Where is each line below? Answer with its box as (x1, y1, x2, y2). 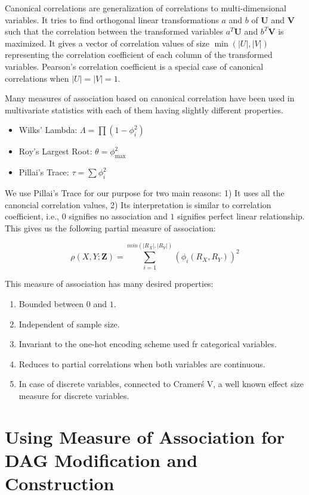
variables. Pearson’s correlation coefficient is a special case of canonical (5, 60, 264, 72)
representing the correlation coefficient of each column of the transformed (5, 48, 273, 61)
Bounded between (18, 298, 84, 310)
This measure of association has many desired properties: (5, 277, 214, 290)
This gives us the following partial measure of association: (5, 221, 216, 234)
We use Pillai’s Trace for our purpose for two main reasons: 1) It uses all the (5, 186, 285, 199)
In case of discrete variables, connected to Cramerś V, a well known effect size (18, 378, 304, 390)
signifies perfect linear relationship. (177, 210, 305, 222)
